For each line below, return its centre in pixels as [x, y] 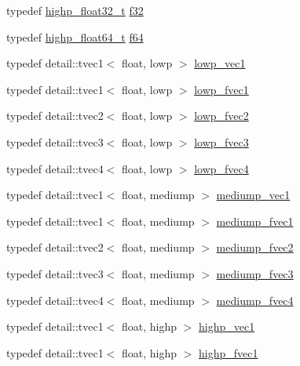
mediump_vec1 [253, 195]
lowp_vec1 [220, 63]
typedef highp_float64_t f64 [75, 36]
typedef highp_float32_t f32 [75, 10]
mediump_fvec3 [255, 273]
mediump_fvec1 [255, 221]
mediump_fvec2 [255, 247]
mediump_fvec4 [255, 300]
